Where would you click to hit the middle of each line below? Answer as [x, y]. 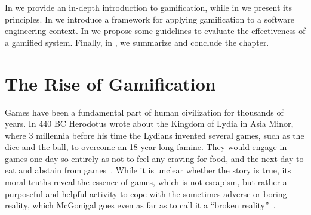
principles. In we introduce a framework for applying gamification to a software [150, 19]
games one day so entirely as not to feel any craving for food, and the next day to [154, 158]
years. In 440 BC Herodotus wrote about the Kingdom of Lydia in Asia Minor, [149, 124]
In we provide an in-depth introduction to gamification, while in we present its [148, 7]
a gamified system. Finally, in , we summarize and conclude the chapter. [137, 42]
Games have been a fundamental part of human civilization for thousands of [144, 112]
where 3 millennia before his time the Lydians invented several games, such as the [155, 135]
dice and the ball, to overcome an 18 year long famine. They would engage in [146, 147]
